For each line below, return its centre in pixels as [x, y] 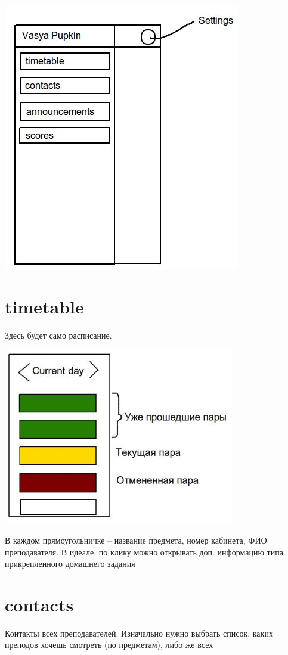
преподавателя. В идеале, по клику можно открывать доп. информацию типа [144, 552]
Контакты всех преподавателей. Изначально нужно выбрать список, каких [139, 633]
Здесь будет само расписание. [58, 335]
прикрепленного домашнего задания [70, 564]
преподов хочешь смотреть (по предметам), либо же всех [109, 645]
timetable [44, 306]
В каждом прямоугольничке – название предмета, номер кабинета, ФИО [136, 540]
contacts [39, 604]
